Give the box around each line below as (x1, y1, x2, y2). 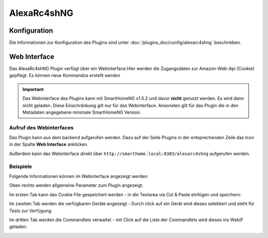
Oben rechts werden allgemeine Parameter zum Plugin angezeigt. (9, 182, 143, 188)
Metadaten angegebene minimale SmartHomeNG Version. (22, 109, 141, 115)
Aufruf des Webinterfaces (9, 124, 74, 131)
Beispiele (9, 163, 32, 170)
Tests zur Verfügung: (9, 208, 53, 214)
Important (22, 86, 44, 92)
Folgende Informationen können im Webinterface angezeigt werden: (9, 173, 149, 179)
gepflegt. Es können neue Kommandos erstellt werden (9, 73, 120, 79)
